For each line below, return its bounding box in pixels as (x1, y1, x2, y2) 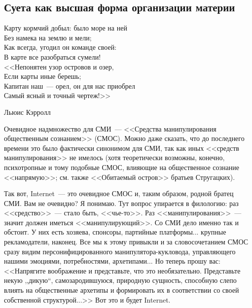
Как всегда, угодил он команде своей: (4, 42, 117, 52)
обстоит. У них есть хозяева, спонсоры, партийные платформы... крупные (4, 227, 226, 237)
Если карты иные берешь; (4, 71, 81, 81)
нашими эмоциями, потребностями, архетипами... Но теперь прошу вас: (4, 256, 220, 266)
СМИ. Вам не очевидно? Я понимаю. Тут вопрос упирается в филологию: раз (4, 198, 239, 208)
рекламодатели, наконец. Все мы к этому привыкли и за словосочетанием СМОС (4, 237, 249, 247)
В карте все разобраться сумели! (4, 51, 101, 62)
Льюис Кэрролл (4, 106, 51, 117)
